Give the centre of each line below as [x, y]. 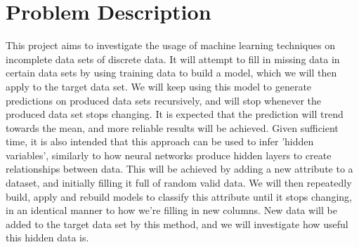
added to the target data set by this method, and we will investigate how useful [177, 223]
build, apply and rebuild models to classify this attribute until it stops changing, [179, 196]
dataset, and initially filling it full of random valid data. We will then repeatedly [179, 183]
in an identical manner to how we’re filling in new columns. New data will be [171, 210]
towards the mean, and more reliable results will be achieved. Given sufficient [172, 127]
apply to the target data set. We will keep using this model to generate [159, 86]
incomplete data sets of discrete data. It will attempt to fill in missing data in [173, 59]
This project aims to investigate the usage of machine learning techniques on [171, 45]
